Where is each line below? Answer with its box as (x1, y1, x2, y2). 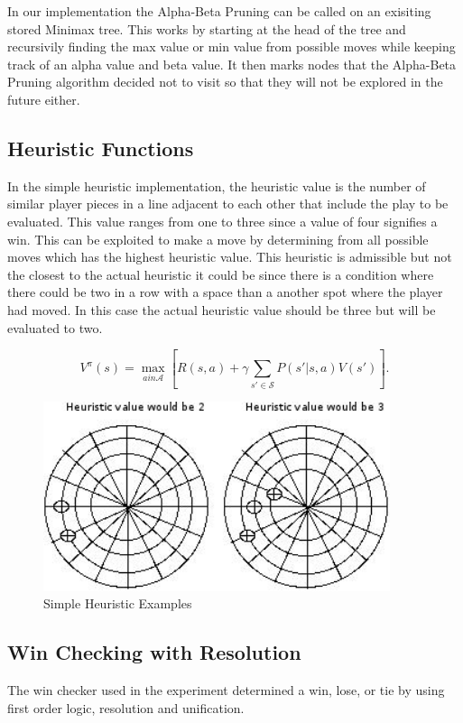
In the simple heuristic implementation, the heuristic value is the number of (7, 176, 426, 195)
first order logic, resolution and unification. (7, 698, 245, 717)
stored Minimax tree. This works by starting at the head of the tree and (7, 19, 406, 38)
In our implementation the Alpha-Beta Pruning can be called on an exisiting (7, 2, 431, 20)
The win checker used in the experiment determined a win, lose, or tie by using (7, 681, 445, 700)
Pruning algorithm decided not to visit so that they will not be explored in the (7, 72, 443, 91)
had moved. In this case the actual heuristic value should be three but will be (7, 300, 436, 319)
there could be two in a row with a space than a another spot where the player (7, 283, 443, 301)
